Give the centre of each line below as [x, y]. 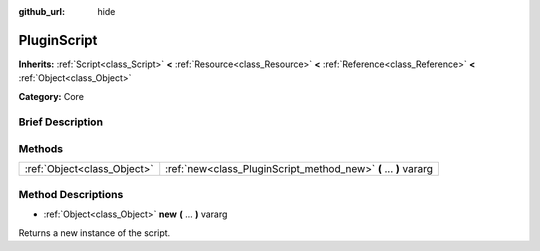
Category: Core [51, 96]
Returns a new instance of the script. [94, 232]
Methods [41, 149]
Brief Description [61, 122]
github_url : [41, 11]
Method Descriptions [71, 194]
